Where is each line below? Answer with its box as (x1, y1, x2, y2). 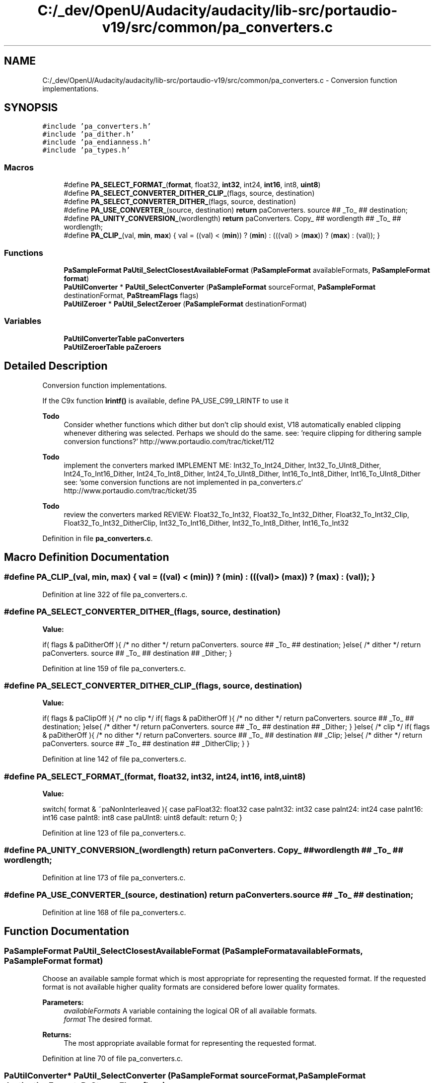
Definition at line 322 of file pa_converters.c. (42, 590, 188, 599)
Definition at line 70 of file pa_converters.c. (42, 1054, 183, 1063)
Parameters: (42, 998, 84, 1006)
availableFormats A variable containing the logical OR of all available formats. (64, 1006, 317, 1015)
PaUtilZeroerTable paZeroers (64, 342, 161, 351)
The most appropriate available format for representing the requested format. (64, 1038, 316, 1047)
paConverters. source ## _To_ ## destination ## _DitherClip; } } (42, 739, 250, 748)
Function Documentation (4, 925, 129, 937)
